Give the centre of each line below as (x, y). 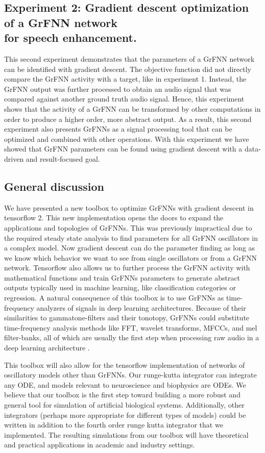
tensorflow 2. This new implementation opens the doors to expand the (114, 218)
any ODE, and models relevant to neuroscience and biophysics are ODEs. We (125, 384)
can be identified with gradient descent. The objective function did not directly (128, 69)
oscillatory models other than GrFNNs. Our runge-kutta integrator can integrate (130, 375)
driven (14, 158)
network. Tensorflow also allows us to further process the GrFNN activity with (127, 268)
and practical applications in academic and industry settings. (100, 445)
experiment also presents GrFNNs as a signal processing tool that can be (118, 129)
